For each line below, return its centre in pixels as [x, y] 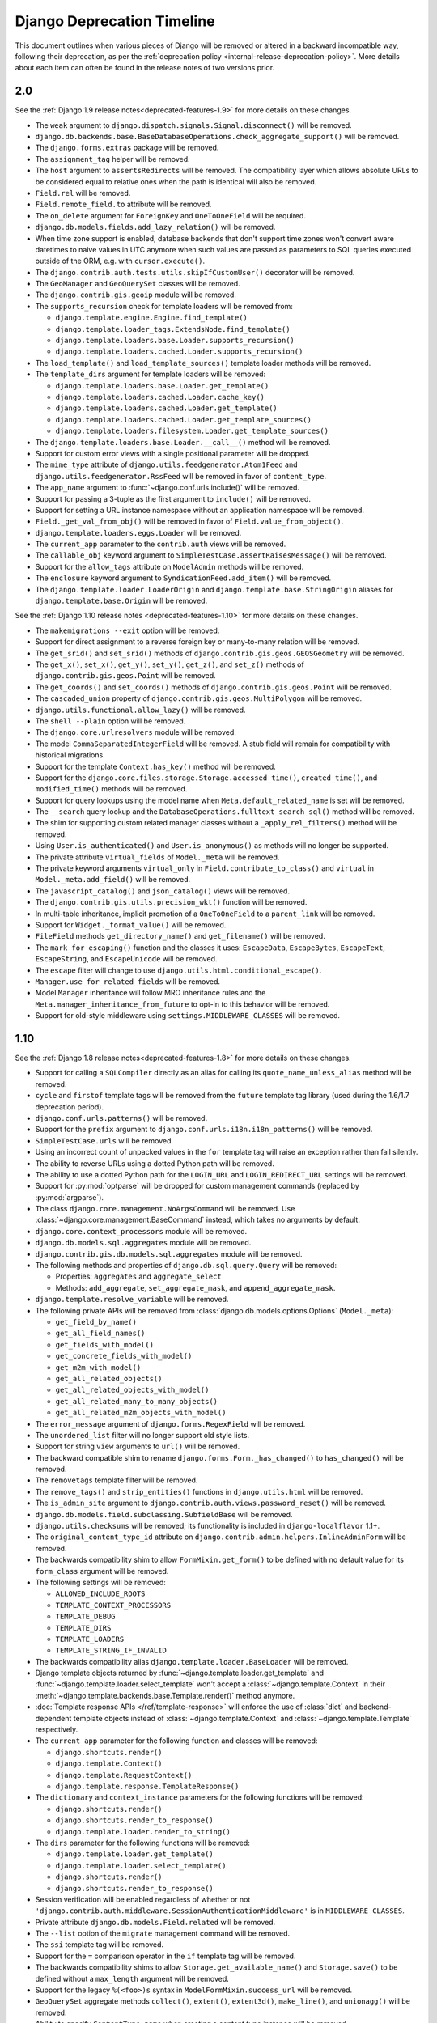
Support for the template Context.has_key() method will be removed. [155, 766]
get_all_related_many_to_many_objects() [137, 1401]
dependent [53, 1718]
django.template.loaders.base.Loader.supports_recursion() [175, 341]
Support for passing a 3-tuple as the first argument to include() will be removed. [173, 498]
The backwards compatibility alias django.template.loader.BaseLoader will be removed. [192, 1661]
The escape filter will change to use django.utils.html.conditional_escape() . [178, 970]
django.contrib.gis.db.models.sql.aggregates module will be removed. [169, 1253]
